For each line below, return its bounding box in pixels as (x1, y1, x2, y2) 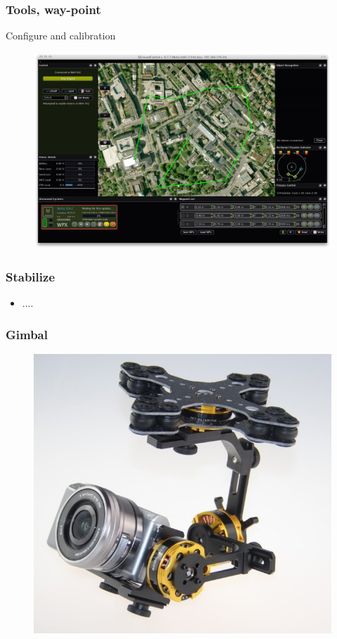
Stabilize (6, 267, 55, 285)
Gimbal (6, 325, 48, 343)
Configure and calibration (6, 28, 116, 43)
